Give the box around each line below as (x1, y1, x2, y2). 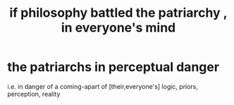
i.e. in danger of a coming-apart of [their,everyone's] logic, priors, (7, 82, 199, 90)
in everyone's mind (61, 20, 176, 36)
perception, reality (7, 90, 61, 98)
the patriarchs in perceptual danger (7, 59, 220, 75)
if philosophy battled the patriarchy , (9, 5, 228, 21)
